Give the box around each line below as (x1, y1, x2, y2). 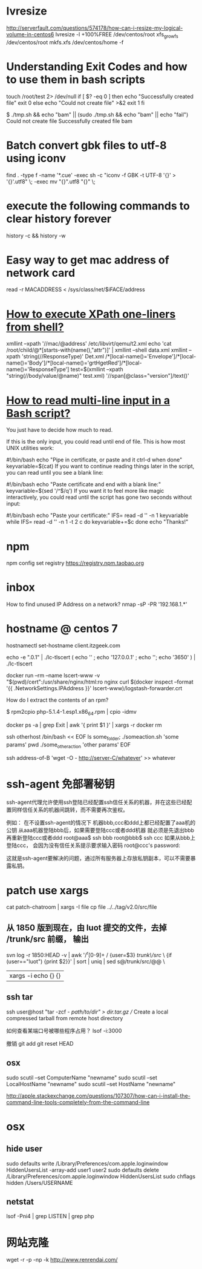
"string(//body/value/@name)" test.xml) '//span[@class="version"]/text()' (6, 372, 189, 380)
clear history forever (6, 212, 112, 225)
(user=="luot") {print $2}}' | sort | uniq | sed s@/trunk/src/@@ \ (6, 958, 165, 965)
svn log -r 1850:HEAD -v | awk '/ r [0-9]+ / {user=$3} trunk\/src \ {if (6, 951, 172, 958)
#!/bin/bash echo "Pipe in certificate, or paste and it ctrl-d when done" (6, 456, 183, 464)
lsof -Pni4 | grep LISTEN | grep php (6, 1213, 95, 1220)
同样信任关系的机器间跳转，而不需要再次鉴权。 (11, 806, 128, 813)
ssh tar (6, 992, 33, 1003)
